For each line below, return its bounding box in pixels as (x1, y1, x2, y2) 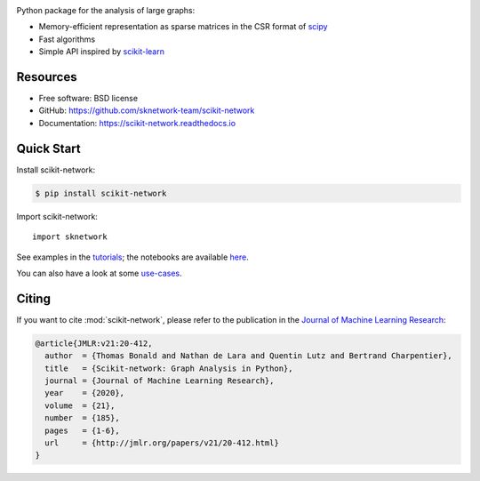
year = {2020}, (44, 388, 124, 398)
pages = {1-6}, (44, 425, 120, 436)
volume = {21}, (44, 400, 116, 411)
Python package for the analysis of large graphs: (16, 5, 196, 15)
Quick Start (16, 140, 81, 156)
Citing (16, 291, 51, 306)
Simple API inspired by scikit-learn (38, 46, 164, 57)
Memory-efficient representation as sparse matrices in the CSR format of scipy (38, 21, 328, 32)
